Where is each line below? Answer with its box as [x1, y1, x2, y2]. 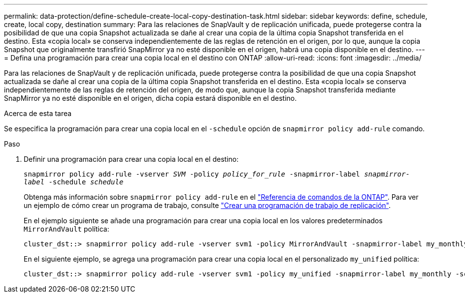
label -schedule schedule [24, 178, 124, 186]
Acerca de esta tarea [4, 109, 72, 118]
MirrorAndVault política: [24, 225, 109, 233]
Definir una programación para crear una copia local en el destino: [24, 155, 239, 163]
